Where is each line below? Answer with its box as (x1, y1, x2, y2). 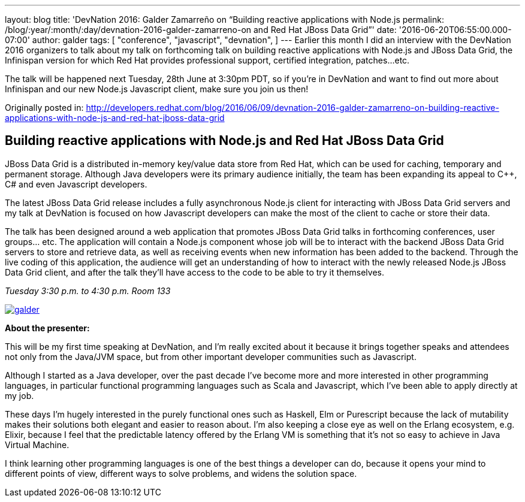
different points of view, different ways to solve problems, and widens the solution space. (5, 468, 357, 479)
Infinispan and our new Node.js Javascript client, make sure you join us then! (5, 84, 309, 94)
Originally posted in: (5, 102, 84, 113)
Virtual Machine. (5, 439, 70, 450)
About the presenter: (5, 322, 90, 333)
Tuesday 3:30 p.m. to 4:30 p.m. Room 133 (5, 285, 171, 296)
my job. (5, 390, 34, 401)
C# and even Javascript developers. (5, 179, 147, 189)
